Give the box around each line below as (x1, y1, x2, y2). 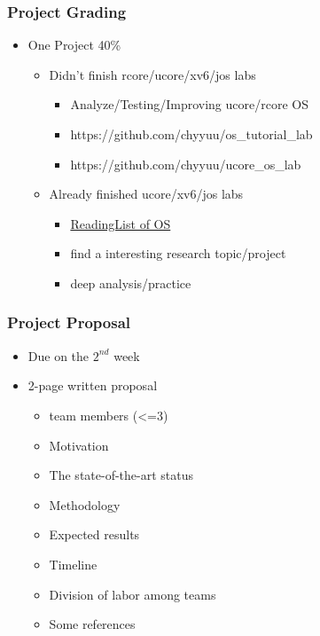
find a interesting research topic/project (70, 244, 286, 263)
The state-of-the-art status (49, 466, 194, 484)
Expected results (49, 525, 140, 544)
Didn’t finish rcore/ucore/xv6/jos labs (49, 65, 256, 83)
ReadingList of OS (70, 214, 171, 232)
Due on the (27, 346, 90, 365)
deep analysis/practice (70, 273, 191, 292)
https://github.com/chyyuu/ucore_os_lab (70, 154, 301, 173)
